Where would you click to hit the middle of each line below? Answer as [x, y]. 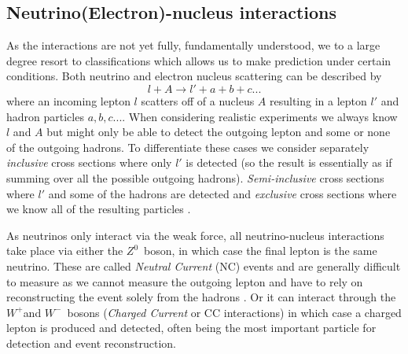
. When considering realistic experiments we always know [260, 116]
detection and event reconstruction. [91, 343]
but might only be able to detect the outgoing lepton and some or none [219, 132]
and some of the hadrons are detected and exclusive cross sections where [222, 193]
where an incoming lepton [68, 100]
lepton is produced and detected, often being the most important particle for [191, 328]
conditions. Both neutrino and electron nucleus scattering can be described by [194, 76]
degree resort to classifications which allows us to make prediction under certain [199, 60]
